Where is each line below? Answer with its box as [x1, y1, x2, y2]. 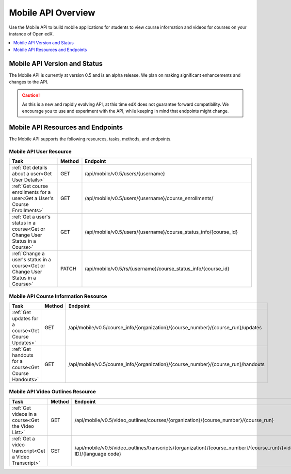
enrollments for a [12, 189, 51, 196]
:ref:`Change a [12, 250, 45, 257]
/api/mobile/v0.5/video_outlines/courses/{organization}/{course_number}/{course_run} [74, 417, 274, 423]
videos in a [12, 410, 37, 417]
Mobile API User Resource [9, 148, 72, 155]
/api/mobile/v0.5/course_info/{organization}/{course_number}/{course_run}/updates [68, 324, 262, 331]
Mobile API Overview [9, 7, 96, 18]
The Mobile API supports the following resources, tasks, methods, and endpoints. [9, 136, 172, 142]
